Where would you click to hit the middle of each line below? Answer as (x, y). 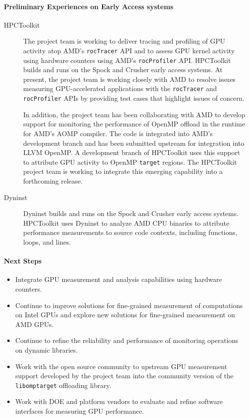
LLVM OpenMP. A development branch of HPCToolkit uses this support (132, 152)
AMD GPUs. (34, 324)
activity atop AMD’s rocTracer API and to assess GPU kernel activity (129, 50)
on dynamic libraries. (46, 349)
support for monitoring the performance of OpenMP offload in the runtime (134, 124)
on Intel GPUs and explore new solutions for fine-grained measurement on (125, 315)
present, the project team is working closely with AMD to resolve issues (130, 79)
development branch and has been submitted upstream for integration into (134, 143)
